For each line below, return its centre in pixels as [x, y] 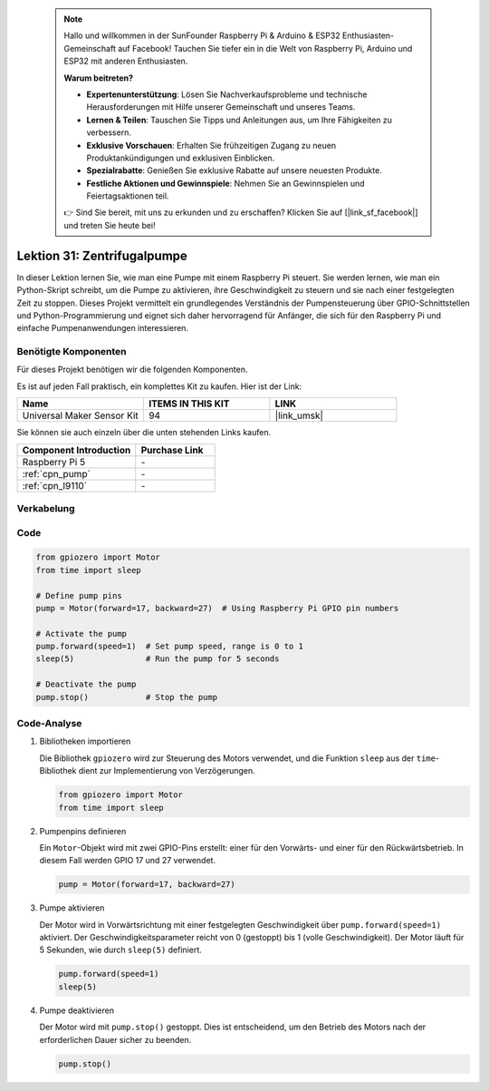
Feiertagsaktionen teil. [128, 196]
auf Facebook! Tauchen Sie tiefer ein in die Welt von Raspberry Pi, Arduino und [265, 48]
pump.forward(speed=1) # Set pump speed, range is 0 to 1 [169, 647]
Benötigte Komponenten [72, 352]
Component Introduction [77, 450]
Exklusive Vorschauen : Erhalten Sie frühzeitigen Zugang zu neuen [211, 145]
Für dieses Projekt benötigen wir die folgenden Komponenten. [132, 370]
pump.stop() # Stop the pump [126, 697]
